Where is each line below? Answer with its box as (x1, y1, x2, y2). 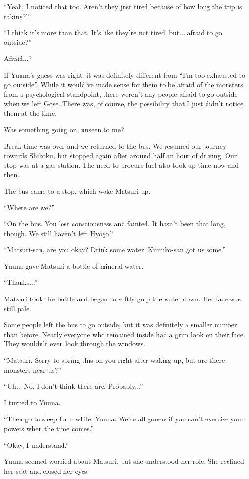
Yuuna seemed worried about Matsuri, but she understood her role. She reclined (4, 456, 244, 466)
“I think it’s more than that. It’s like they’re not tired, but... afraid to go (4, 27, 222, 38)
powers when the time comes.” (4, 423, 94, 433)
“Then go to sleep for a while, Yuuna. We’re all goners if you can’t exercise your (4, 414, 244, 424)
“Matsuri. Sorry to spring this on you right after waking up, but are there (4, 355, 225, 365)
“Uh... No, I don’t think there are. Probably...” (4, 381, 143, 391)
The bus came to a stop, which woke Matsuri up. (4, 185, 151, 196)
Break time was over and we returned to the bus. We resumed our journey (4, 140, 227, 151)
